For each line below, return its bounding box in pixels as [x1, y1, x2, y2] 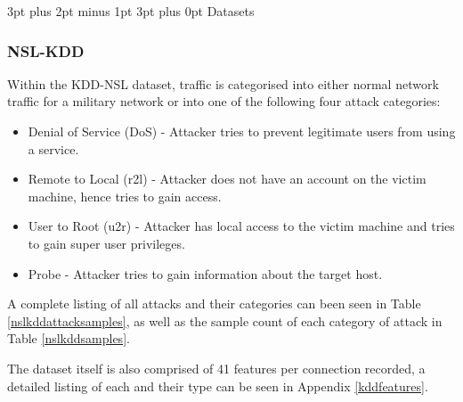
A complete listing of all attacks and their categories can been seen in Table [7, 294, 421, 313]
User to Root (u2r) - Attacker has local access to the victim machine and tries [28, 217, 455, 235]
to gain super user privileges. [28, 234, 185, 252]
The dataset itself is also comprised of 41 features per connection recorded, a [7, 358, 426, 377]
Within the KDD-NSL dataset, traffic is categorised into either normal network [7, 74, 439, 93]
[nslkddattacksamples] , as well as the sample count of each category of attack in [7, 311, 443, 330]
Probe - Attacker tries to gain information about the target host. [28, 264, 383, 283]
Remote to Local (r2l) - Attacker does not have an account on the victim [28, 169, 426, 188]
